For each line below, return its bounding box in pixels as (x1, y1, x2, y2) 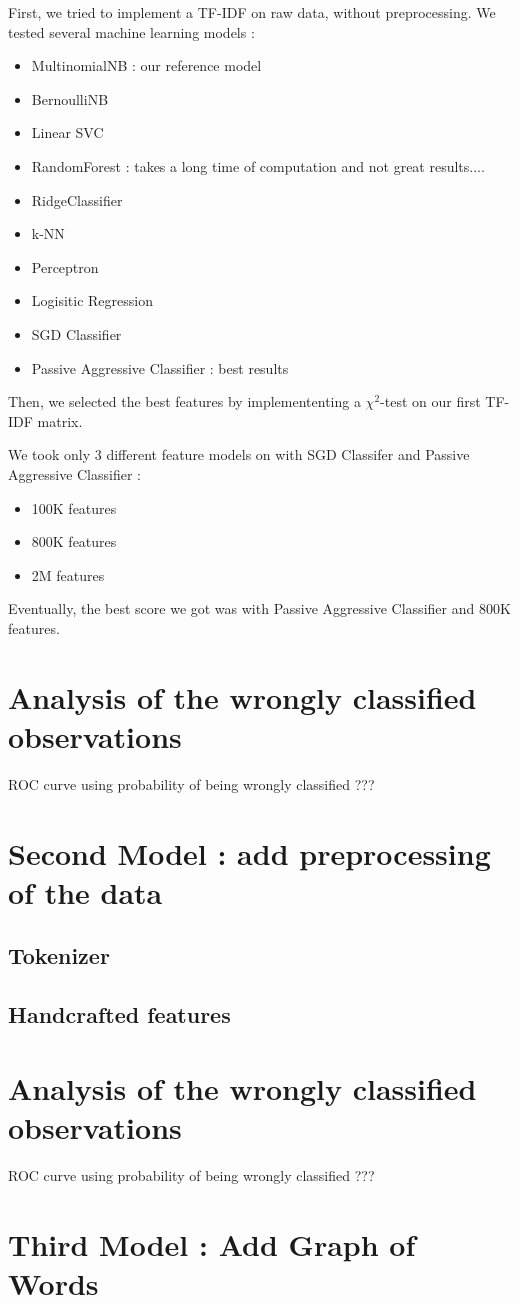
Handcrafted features (8, 999, 231, 1030)
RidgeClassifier (31, 189, 123, 210)
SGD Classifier (31, 323, 122, 344)
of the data (8, 871, 163, 912)
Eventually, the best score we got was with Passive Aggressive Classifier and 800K (8, 598, 511, 619)
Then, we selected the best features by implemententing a (8, 391, 361, 412)
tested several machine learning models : (8, 21, 255, 42)
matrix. (37, 410, 83, 431)
